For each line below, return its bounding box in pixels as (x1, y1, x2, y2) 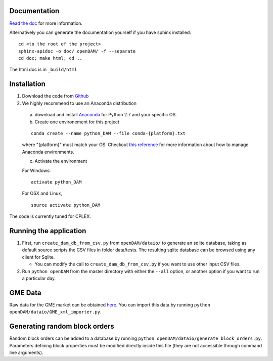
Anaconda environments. (22, 149, 74, 155)
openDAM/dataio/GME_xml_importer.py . (9, 309, 102, 315)
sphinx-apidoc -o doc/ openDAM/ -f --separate (18, 48, 136, 54)
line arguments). (9, 349, 43, 355)
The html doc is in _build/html (9, 66, 77, 73)
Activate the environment (34, 158, 87, 164)
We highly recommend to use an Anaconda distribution (22, 100, 136, 106)
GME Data (9, 288, 41, 297)
